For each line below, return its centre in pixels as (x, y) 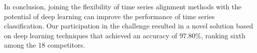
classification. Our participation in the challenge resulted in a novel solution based (128, 26)
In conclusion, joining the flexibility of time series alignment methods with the (123, 6)
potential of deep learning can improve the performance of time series (109, 16)
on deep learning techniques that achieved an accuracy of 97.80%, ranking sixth (125, 35)
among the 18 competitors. (45, 45)
